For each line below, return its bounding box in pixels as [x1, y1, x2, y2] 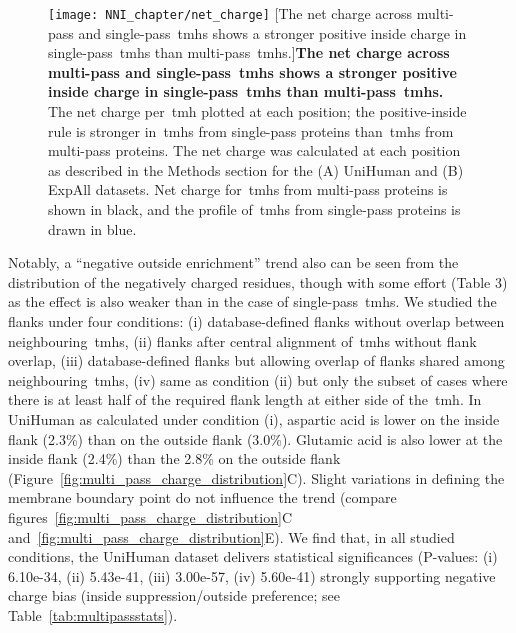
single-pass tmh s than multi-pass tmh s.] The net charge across [48, 42, 450, 63]
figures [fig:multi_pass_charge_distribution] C [8, 506, 292, 527]
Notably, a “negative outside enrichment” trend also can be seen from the [8, 252, 459, 273]
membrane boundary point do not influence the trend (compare [8, 487, 397, 508]
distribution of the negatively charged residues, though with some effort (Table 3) [8, 271, 508, 292]
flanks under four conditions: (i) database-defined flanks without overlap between [8, 310, 505, 331]
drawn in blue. [48, 218, 137, 239]
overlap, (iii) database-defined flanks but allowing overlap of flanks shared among [8, 350, 505, 371]
